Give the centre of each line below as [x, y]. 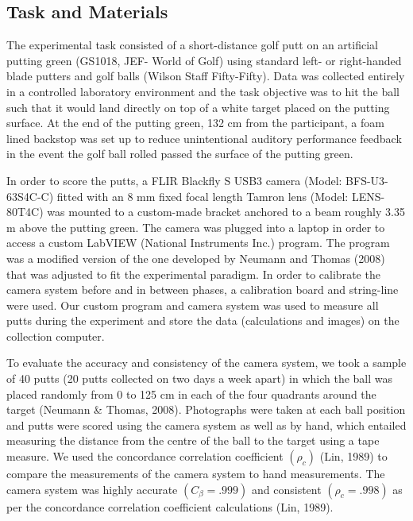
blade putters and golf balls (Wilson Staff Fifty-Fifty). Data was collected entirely [206, 76]
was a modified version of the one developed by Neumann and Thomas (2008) [196, 258]
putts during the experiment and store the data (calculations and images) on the [203, 320]
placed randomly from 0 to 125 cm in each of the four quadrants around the [191, 394]
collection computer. [56, 336]
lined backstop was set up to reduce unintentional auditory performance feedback [204, 138]
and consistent [287, 489]
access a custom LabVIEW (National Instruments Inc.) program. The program [198, 243]
